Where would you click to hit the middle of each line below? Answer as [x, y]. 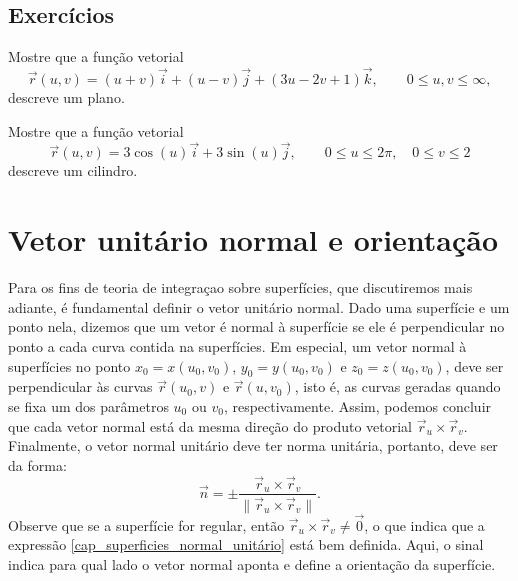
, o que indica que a [424, 524]
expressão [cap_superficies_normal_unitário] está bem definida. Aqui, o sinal [246, 544]
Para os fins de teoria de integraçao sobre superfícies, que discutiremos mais [240, 287]
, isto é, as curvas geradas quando [397, 386]
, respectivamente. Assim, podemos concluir [357, 405]
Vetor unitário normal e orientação [253, 239]
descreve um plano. [66, 97]
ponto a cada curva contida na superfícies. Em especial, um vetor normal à [237, 345]
